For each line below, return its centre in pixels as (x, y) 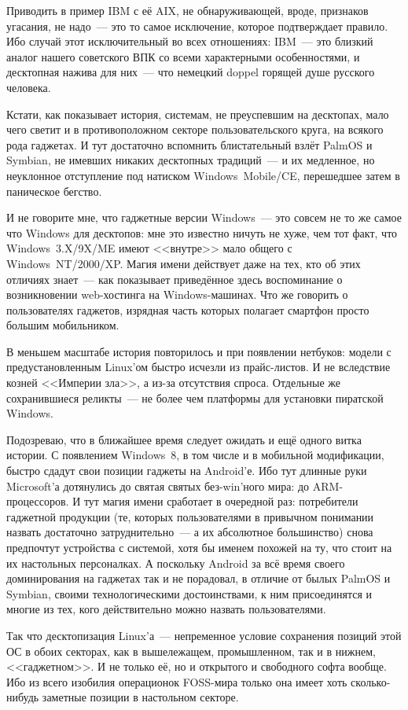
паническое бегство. (54, 191)
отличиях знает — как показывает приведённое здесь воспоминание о (175, 279)
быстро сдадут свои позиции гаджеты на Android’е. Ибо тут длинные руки (187, 471)
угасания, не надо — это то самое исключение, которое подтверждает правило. (197, 26)
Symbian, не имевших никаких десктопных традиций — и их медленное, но (191, 160)
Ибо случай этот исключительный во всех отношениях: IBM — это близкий (190, 41)
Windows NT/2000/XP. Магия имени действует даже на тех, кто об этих (184, 263)
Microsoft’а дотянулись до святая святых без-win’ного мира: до (158, 486)
